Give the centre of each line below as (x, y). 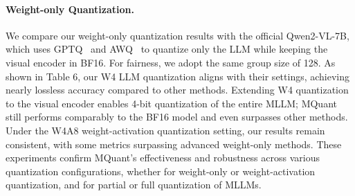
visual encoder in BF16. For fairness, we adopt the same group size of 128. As (171, 62)
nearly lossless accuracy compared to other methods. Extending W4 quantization (177, 90)
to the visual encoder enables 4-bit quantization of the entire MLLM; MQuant (171, 103)
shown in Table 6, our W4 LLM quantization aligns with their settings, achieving (178, 76)
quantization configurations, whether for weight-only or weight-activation (161, 171)
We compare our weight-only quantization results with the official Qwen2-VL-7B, (177, 35)
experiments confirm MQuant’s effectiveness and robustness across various (163, 158)
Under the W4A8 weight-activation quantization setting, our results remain (165, 130)
